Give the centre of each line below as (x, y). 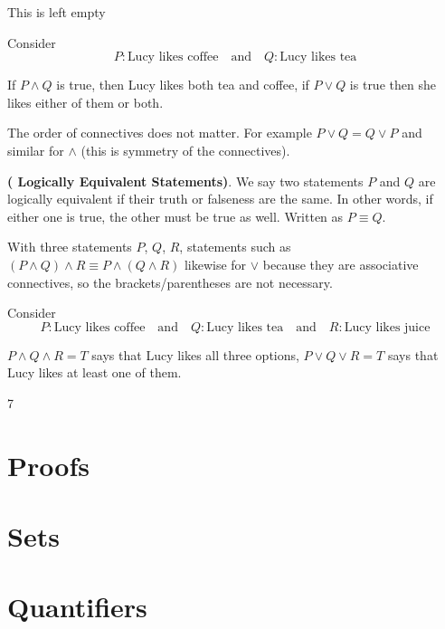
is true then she (393, 85)
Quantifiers (77, 607)
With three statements (70, 247)
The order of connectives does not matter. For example (160, 133)
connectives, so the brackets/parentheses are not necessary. (170, 282)
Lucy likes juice (387, 327)
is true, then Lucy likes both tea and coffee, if (183, 85)
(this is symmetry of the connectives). (185, 150)
